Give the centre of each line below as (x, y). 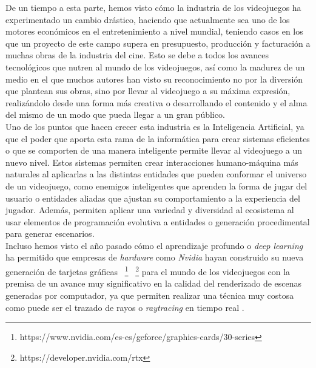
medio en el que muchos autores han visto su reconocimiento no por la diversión (154, 79)
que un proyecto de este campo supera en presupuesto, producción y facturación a (158, 43)
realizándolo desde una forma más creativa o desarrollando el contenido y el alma (156, 102)
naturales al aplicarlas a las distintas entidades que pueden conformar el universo (156, 174)
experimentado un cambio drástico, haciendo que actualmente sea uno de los (148, 19)
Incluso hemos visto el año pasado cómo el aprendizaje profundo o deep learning (154, 245)
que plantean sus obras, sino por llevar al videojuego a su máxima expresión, (148, 91)
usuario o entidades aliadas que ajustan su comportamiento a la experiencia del (153, 198)
